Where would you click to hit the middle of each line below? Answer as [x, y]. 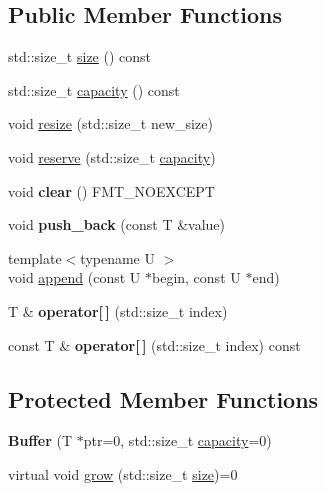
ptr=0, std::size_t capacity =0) [177, 440]
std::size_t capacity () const [94, 89]
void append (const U [74, 277]
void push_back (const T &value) [117, 224]
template [35, 257]
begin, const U [196, 277]
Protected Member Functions [163, 398]
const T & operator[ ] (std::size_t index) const [154, 344]
